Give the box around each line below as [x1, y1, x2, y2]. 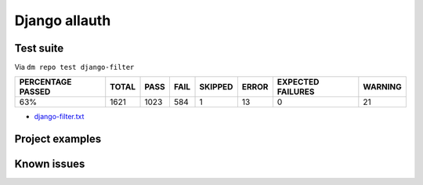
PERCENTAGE [19, 77, 72, 88]
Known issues [14, 158, 85, 171]
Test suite [14, 42, 64, 55]
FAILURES [277, 86, 315, 97]
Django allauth [14, 12, 111, 29]
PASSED [19, 86, 51, 97]
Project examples [14, 132, 102, 146]
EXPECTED [277, 77, 320, 88]
